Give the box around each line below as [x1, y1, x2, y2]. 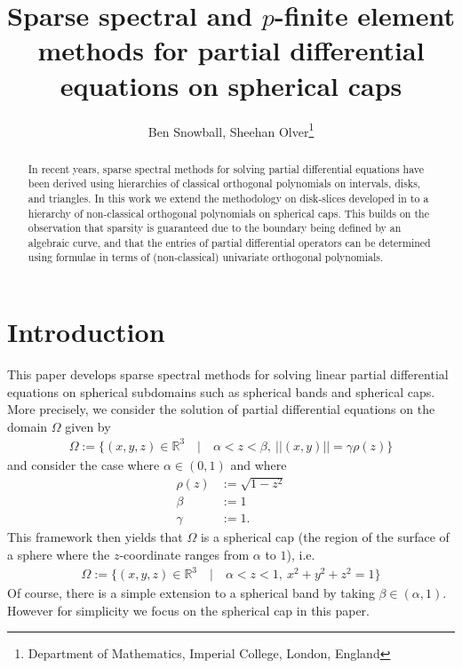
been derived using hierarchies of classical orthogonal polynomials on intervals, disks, [28, 176, 421, 191]
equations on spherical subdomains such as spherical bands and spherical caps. [7, 382, 435, 401]
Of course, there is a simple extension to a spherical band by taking [7, 584, 375, 602]
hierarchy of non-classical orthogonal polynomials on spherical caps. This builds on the [28, 205, 429, 220]
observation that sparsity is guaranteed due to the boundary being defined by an [28, 220, 402, 235]
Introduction [7, 314, 165, 350]
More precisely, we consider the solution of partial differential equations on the [7, 400, 435, 418]
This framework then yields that [7, 528, 183, 546]
